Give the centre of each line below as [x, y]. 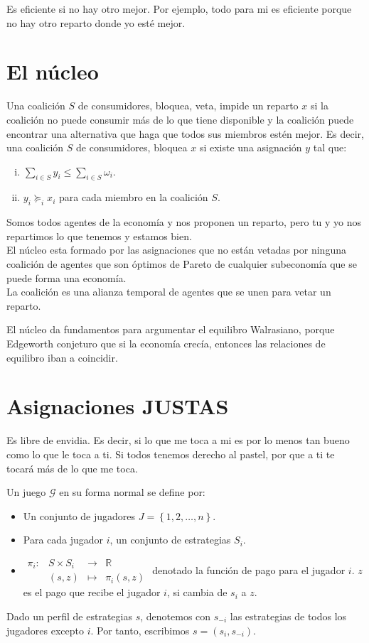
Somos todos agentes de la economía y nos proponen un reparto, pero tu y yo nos [184, 222]
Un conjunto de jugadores [79, 515]
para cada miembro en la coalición [133, 197]
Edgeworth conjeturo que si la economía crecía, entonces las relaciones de [166, 344]
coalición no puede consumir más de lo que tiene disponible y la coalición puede [180, 119]
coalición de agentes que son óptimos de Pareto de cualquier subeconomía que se [182, 264]
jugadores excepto [46, 630]
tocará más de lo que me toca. [72, 468]
